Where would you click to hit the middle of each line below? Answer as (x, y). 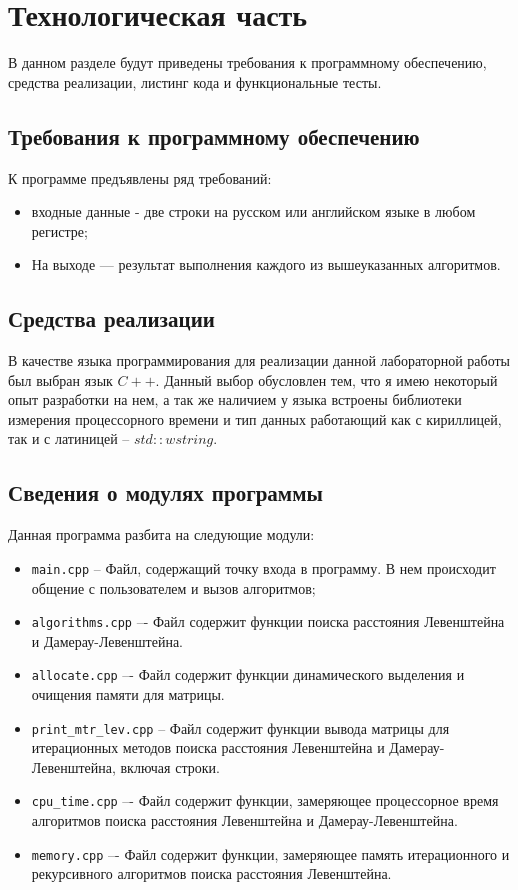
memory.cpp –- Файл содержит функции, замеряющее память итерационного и (270, 853)
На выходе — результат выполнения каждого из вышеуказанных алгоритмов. (266, 264)
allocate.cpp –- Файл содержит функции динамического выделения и (248, 674)
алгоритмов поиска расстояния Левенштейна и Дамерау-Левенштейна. (244, 820)
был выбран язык (60, 379)
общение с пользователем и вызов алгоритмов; (173, 587)
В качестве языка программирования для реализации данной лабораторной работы (259, 360)
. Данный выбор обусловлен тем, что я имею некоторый (326, 379)
